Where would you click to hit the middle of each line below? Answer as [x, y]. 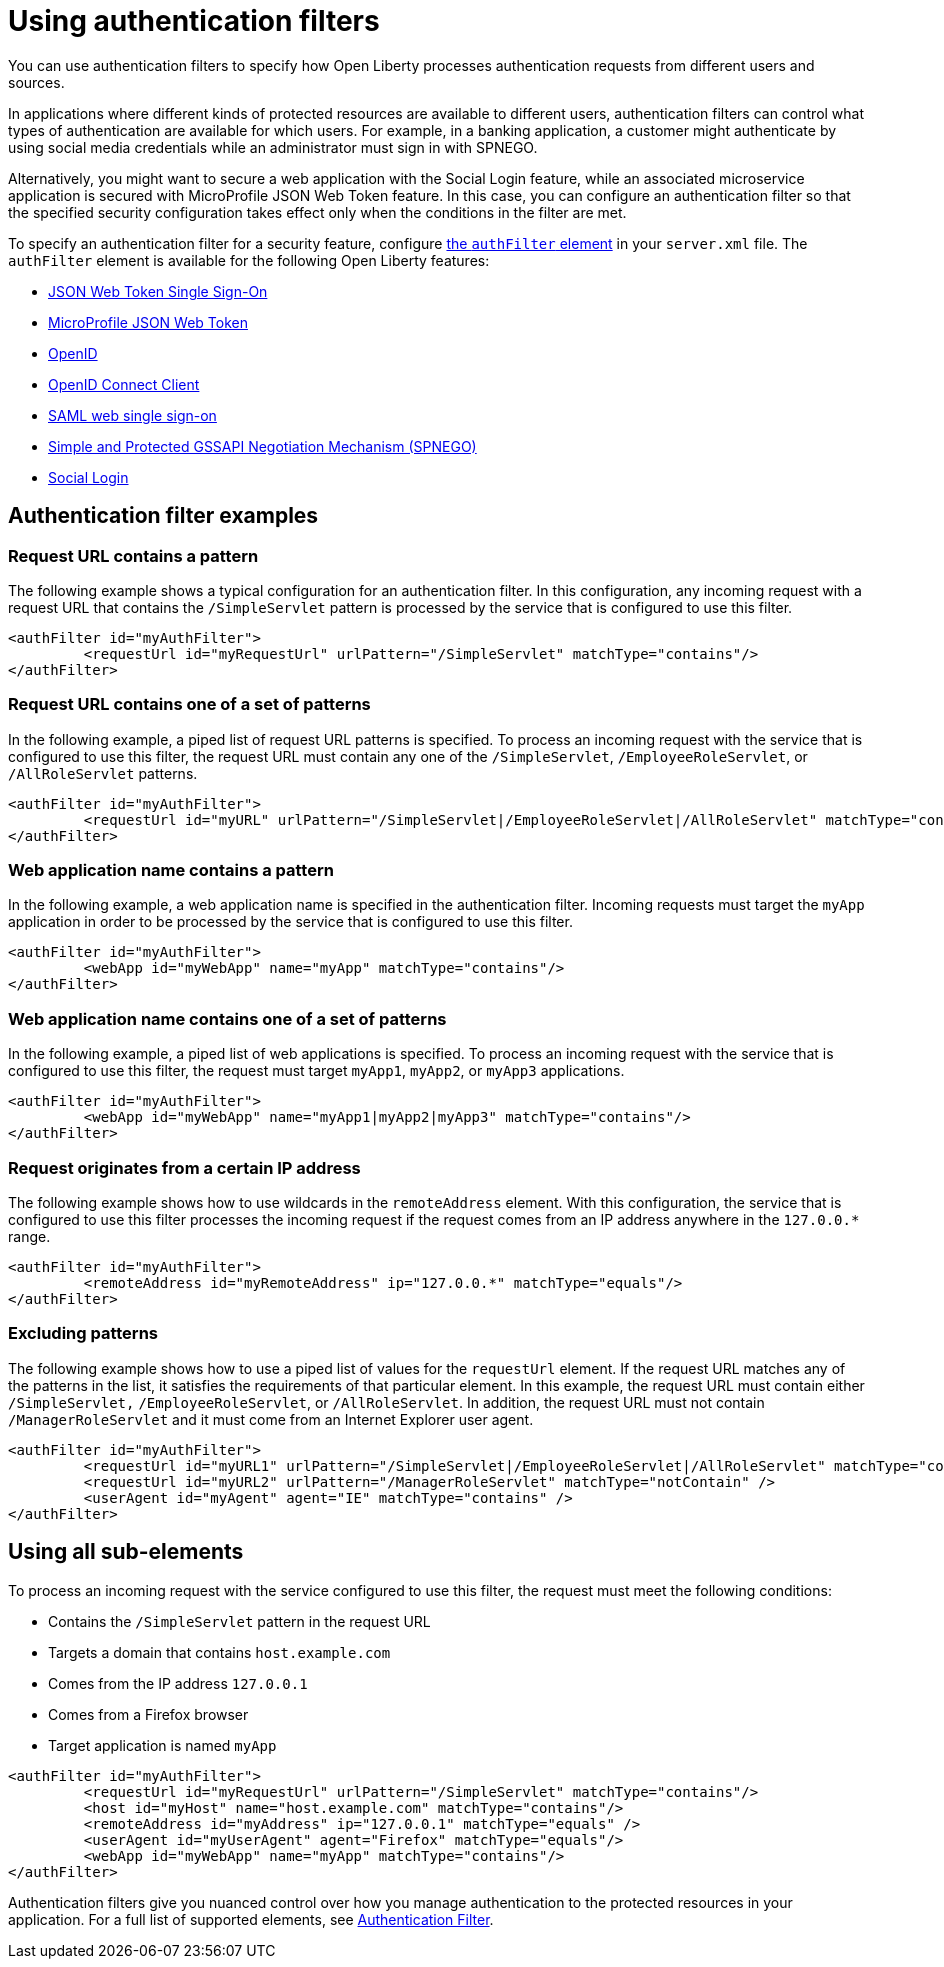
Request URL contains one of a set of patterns [189, 704]
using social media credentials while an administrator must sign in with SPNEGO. [273, 147]
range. [29, 1236]
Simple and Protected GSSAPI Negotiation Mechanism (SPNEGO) [262, 446]
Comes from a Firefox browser [148, 1714]
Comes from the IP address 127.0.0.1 [178, 1683]
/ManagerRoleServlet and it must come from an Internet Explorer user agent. [271, 1419]
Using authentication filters [194, 21]
